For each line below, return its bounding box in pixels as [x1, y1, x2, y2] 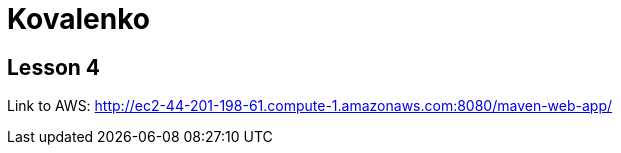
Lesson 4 [7, 54, 101, 80]
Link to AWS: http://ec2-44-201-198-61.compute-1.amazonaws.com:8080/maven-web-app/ [7, 97, 613, 115]
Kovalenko [7, 2, 150, 36]
